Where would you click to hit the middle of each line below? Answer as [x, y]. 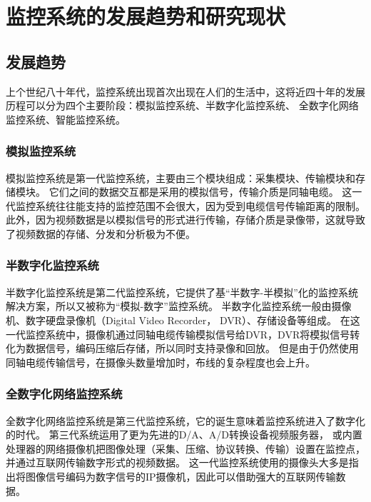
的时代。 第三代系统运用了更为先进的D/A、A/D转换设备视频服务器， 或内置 [184, 435]
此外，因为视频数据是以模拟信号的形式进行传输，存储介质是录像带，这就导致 [185, 220]
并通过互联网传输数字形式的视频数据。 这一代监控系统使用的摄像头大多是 [177, 462]
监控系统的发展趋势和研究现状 [146, 16]
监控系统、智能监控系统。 [66, 119]
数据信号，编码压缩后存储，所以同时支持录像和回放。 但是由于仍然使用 [192, 348]
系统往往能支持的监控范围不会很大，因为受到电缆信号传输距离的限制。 [200, 205]
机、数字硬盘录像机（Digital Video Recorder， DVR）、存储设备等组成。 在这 [183, 320]
